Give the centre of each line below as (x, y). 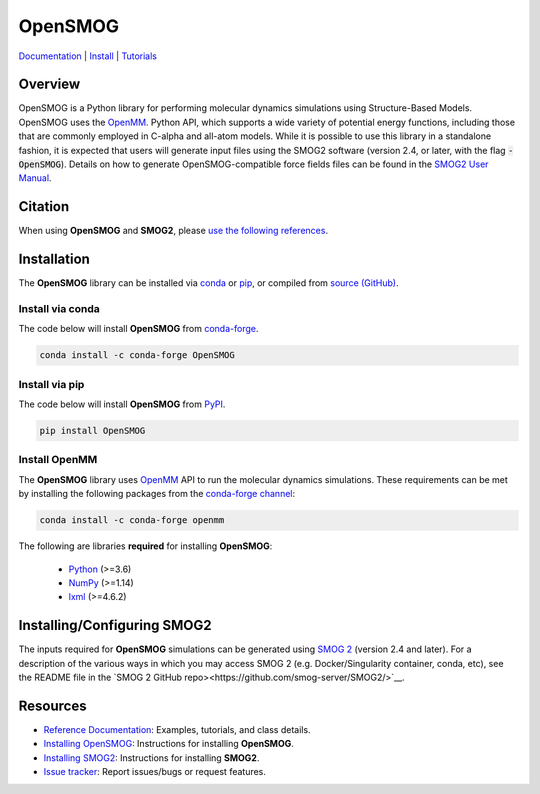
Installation (54, 259)
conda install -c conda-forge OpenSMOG (137, 355)
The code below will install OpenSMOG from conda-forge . (138, 329)
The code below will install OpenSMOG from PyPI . (122, 404)
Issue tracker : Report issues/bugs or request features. (155, 772)
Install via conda (59, 308)
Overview (49, 84)
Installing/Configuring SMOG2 (115, 625)
